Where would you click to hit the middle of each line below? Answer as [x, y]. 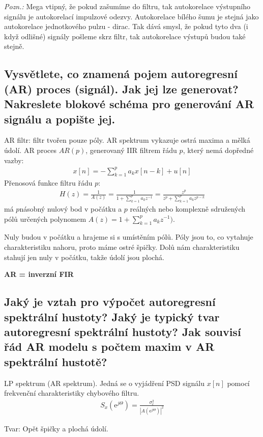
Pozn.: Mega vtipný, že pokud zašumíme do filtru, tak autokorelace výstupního [127, 6]
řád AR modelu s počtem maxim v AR [109, 346]
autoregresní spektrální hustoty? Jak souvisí [123, 331]
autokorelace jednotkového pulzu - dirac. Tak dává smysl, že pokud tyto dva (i [126, 26]
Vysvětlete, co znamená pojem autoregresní [121, 74]
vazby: [14, 160]
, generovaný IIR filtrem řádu [131, 150]
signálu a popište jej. [60, 119]
